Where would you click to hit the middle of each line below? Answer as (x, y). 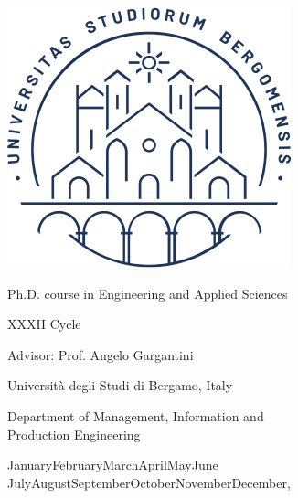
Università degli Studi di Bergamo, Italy (120, 385)
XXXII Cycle (44, 324)
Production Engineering (74, 434)
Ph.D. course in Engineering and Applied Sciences (148, 293)
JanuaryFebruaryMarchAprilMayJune (113, 465)
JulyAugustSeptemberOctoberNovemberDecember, (149, 482)
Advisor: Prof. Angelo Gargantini (101, 354)
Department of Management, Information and (136, 415)
